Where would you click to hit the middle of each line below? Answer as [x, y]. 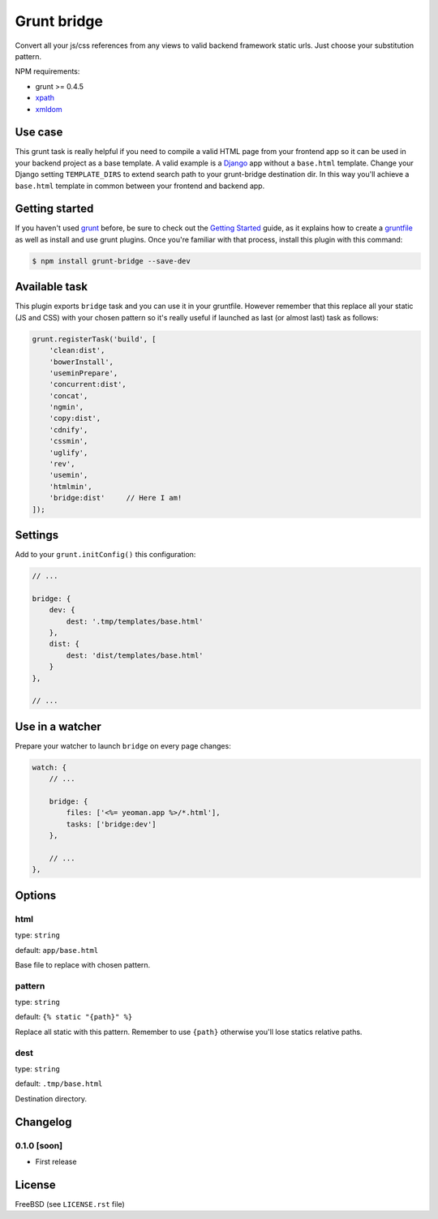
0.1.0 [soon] [39, 1145]
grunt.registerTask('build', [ [94, 339]
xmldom [49, 109]
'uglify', [69, 453]
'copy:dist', [75, 418]
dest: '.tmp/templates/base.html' [135, 621]
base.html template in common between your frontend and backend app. [140, 186]
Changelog [43, 1122]
